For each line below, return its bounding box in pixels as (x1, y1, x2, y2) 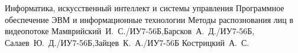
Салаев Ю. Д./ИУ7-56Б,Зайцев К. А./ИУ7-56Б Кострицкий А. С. (5, 36, 250, 48)
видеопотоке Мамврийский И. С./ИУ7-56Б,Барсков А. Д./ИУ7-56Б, (5, 25, 255, 37)
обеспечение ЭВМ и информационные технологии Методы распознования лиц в (5, 13, 294, 25)
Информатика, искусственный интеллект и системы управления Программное (5, 2, 284, 14)
